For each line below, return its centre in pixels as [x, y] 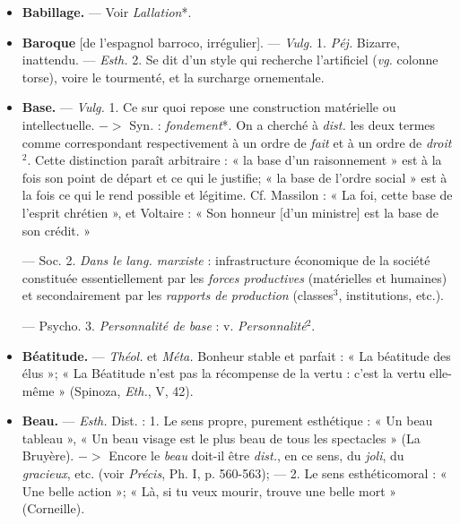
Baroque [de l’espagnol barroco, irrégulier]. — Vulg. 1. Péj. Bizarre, [211, 42]
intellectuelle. [58, 124]
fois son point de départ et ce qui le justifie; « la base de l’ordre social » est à [234, 177]
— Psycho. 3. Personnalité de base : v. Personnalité [164, 325]
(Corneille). [53, 508]
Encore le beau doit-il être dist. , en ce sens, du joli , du [256, 455]
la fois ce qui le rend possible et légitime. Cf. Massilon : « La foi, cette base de [237, 195]
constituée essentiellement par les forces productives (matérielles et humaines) [234, 277]
